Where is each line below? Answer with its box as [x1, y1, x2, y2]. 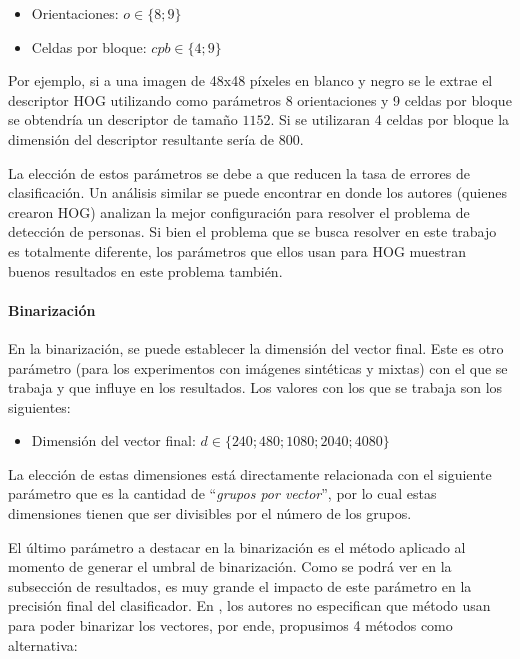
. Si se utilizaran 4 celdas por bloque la [270, 109, 510, 130]
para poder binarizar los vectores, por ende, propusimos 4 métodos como [8, 615, 453, 636]
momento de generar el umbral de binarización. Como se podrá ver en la [8, 556, 452, 577]
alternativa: [8, 634, 78, 655]
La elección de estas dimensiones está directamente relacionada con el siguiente [8, 463, 492, 484]
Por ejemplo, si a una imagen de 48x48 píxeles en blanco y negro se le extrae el [8, 70, 493, 91]
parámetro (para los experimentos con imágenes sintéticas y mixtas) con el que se [8, 357, 508, 378]
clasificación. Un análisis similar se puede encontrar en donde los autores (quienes [8, 182, 507, 203]
